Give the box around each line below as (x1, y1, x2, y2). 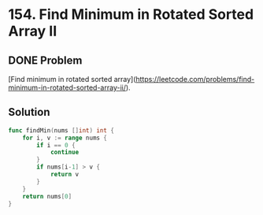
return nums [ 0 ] (22, 192, 72, 200)
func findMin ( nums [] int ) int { (8, 126, 114, 135)
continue (50, 148, 80, 157)
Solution (8, 106, 50, 119)
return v (50, 171, 80, 179)
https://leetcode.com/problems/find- (135, 75, 255, 83)
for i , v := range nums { (22, 134, 108, 142)
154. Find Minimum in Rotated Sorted (8, 6, 254, 24)
